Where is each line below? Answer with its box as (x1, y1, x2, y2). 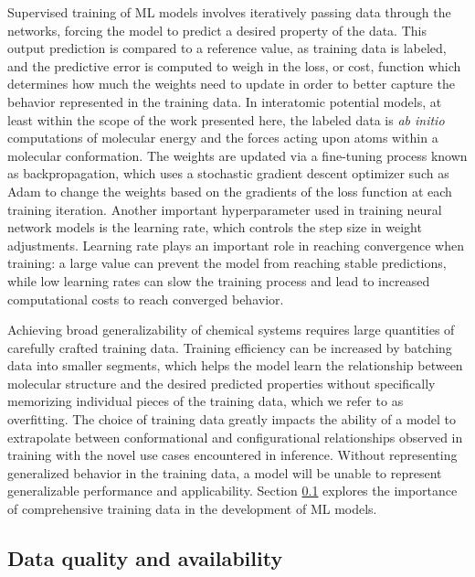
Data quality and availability (7, 544, 283, 572)
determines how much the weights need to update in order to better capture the (7, 74, 455, 93)
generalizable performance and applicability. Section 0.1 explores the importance (7, 481, 458, 500)
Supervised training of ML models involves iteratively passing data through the (7, 3, 451, 21)
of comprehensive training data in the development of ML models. (7, 499, 377, 518)
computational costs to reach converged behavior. (7, 289, 284, 308)
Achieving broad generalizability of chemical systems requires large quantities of (7, 320, 455, 339)
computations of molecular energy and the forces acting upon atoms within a (7, 128, 438, 147)
